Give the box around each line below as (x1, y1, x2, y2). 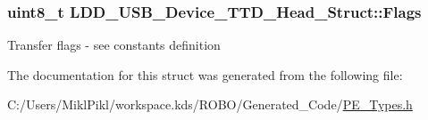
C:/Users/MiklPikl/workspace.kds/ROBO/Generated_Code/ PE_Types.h (7, 95, 413, 114)
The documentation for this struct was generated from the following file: (7, 65, 403, 84)
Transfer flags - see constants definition (7, 36, 221, 54)
